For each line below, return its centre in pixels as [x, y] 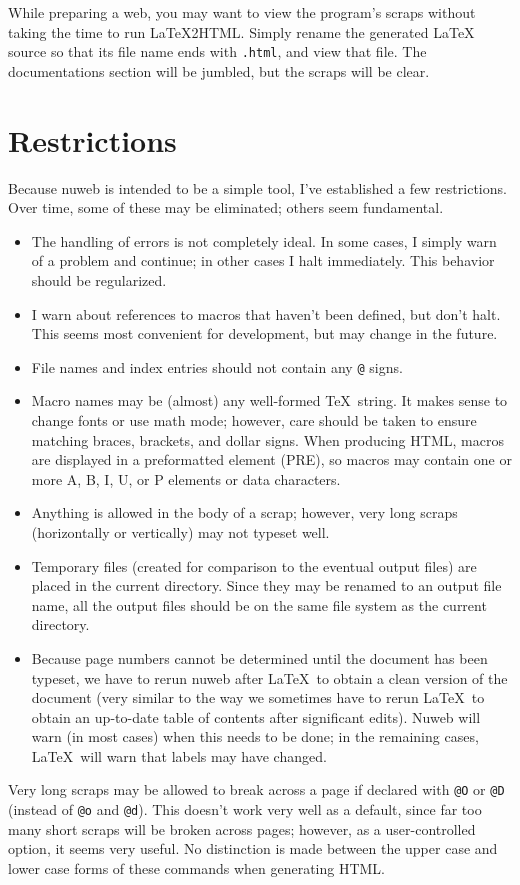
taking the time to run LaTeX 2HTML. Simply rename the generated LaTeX [241, 31]
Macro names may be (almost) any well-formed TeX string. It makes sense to [269, 400]
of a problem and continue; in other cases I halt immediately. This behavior [263, 260]
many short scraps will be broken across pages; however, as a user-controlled [242, 828]
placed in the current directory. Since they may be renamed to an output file [266, 585]
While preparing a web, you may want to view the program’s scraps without [242, 12]
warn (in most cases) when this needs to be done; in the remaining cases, [255, 736]
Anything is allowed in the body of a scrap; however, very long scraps [244, 512]
